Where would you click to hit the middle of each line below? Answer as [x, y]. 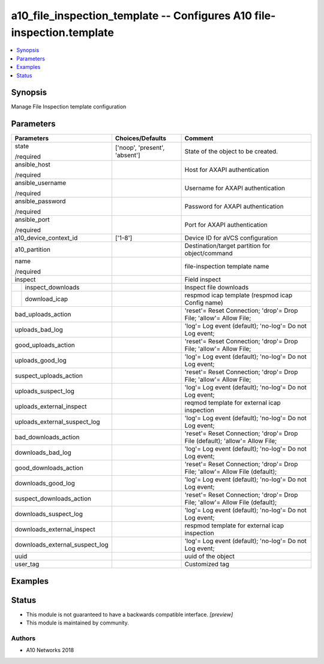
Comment [199, 138]
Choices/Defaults [141, 138]
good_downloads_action [49, 468]
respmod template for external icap [234, 526]
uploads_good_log [41, 361]
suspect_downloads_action [53, 499]
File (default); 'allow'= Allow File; [231, 441]
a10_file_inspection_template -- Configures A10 [131, 16]
